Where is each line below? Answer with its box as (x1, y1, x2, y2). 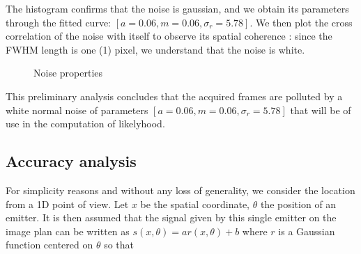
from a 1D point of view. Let (6, 196, 129, 211)
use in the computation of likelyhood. (6, 116, 165, 131)
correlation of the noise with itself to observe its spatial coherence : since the (6, 29, 332, 43)
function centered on (6, 237, 93, 252)
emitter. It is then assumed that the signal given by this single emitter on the (6, 210, 337, 225)
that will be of (290, 102, 351, 117)
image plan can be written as (6, 223, 130, 238)
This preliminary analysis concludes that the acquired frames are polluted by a (6, 88, 343, 103)
